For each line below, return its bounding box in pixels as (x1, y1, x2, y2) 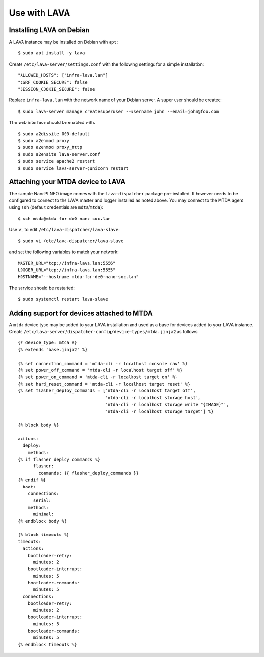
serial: (33, 498, 51, 503)
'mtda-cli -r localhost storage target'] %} (105, 409, 214, 414)
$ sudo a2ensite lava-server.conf (18, 151, 100, 157)
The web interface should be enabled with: (9, 120, 95, 125)
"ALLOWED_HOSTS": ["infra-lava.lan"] (18, 73, 109, 78)
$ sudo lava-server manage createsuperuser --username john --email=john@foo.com (18, 108, 219, 114)
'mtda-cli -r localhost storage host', (105, 395, 201, 400)
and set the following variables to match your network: (9, 249, 119, 255)
